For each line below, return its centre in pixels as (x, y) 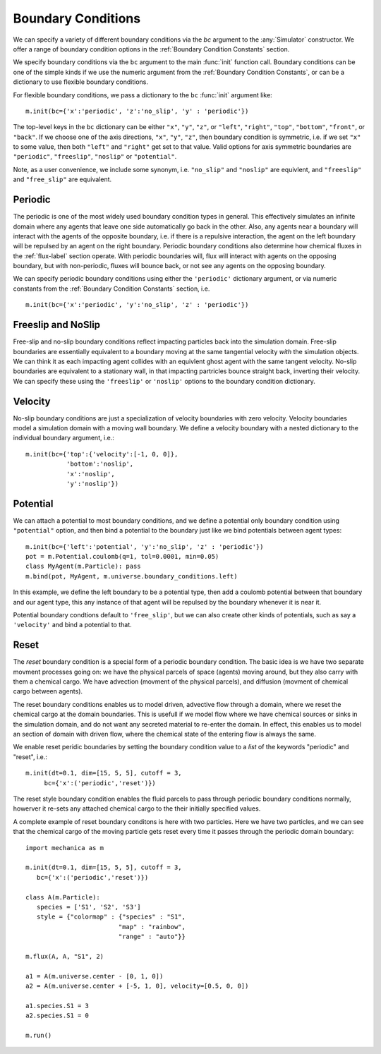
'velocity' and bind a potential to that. (72, 625)
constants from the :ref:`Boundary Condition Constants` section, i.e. (111, 289)
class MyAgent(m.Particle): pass (83, 567)
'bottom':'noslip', (100, 464)
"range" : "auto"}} (152, 937)
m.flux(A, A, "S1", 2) (65, 956)
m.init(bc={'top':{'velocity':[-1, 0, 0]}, (102, 454)
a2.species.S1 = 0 (58, 1016)
